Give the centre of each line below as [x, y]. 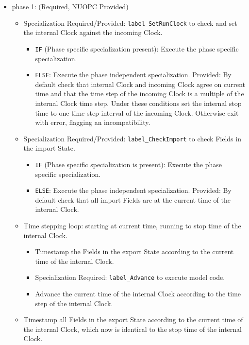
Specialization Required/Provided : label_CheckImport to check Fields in [132, 138]
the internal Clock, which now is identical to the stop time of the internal [133, 329]
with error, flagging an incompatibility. [93, 122]
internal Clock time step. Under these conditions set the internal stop [138, 103]
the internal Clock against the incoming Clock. [93, 32]
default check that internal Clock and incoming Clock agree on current [140, 84]
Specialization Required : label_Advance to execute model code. [130, 277]
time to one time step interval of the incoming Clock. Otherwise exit [137, 112]
